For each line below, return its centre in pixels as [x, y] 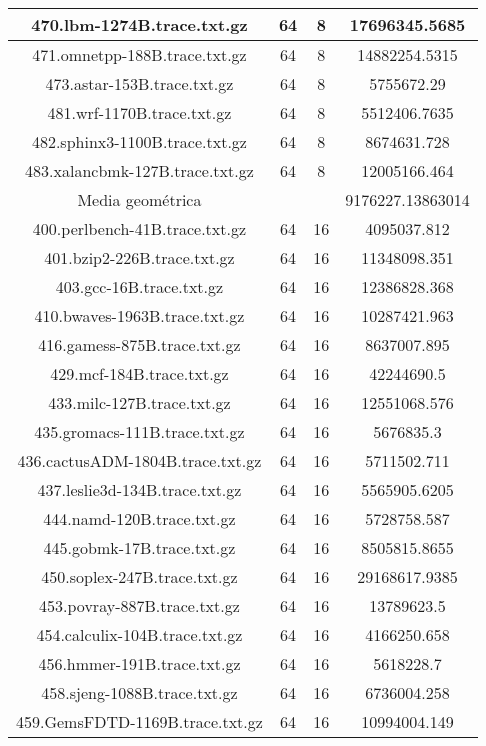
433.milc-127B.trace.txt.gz [139, 402]
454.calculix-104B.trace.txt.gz [139, 634]
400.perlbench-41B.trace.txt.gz [139, 228]
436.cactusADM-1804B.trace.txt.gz [139, 460]
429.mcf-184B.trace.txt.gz [139, 373]
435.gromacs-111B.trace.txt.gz [139, 431]
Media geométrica [139, 199]
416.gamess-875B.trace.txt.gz [139, 344]
